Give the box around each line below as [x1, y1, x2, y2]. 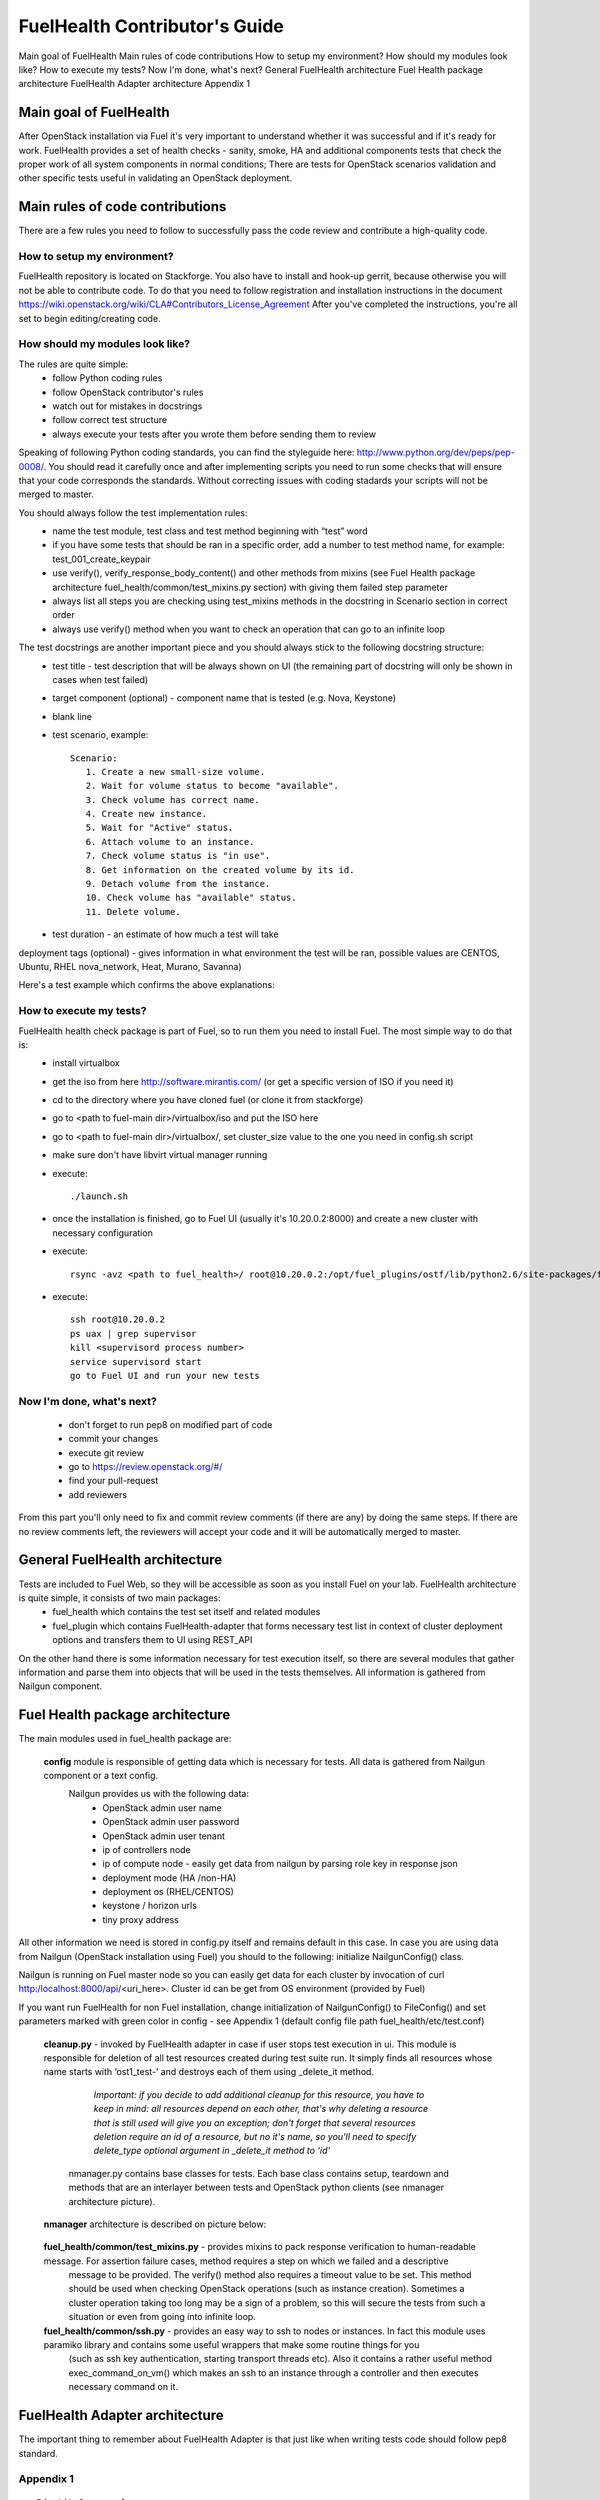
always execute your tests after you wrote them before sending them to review [52, 428, 377, 440]
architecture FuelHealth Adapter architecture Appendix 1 [18, 78, 250, 90]
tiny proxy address [102, 1913, 179, 1925]
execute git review [68, 1446, 145, 1459]
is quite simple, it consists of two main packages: [18, 1591, 221, 1604]
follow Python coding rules [52, 372, 163, 384]
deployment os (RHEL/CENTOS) [102, 1886, 235, 1898]
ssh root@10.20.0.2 [70, 1314, 165, 1325]
